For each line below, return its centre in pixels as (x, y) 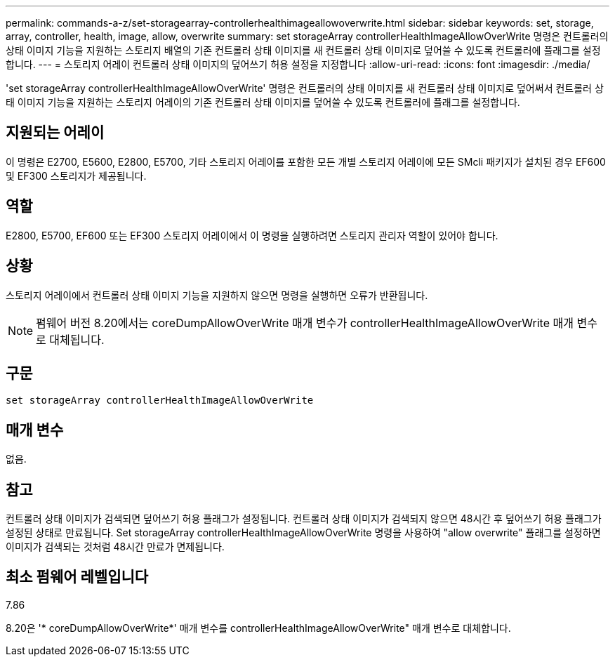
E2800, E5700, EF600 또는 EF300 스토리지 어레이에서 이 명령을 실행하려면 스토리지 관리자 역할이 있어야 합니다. (252, 235)
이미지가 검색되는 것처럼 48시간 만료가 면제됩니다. (115, 547)
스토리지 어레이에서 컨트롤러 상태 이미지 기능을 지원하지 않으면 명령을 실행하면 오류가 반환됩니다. (217, 295)
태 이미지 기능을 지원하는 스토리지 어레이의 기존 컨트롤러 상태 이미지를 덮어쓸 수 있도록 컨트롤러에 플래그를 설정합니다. (263, 102)
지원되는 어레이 (55, 133)
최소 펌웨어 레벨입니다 (77, 577)
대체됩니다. (77, 339)
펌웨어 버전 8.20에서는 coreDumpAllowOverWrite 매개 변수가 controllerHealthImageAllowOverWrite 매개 (305, 323)
